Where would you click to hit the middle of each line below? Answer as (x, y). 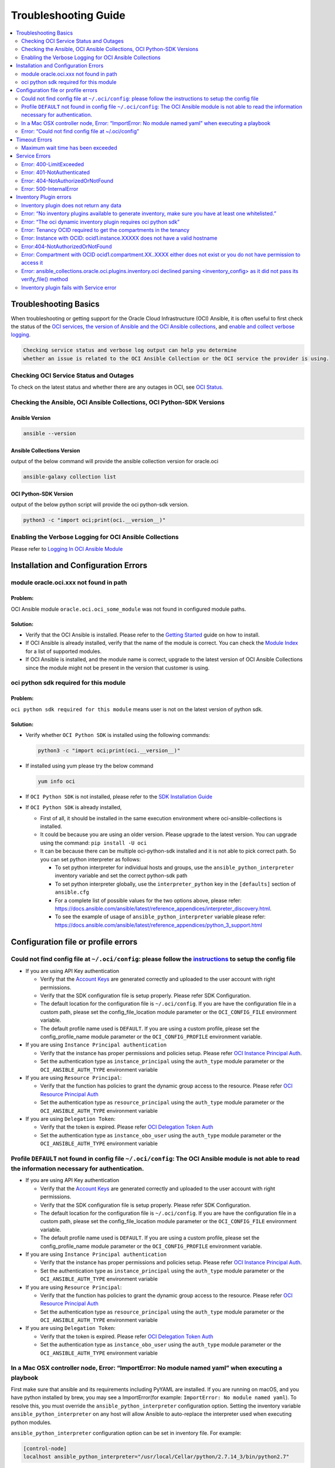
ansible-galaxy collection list (70, 477)
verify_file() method (45, 280)
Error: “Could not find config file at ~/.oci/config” (80, 132)
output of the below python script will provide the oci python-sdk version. (100, 504)
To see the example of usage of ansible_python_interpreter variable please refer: (160, 917)
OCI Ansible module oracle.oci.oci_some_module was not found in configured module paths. (128, 609)
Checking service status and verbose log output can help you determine (130, 350)
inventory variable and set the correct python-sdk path (121, 876)
